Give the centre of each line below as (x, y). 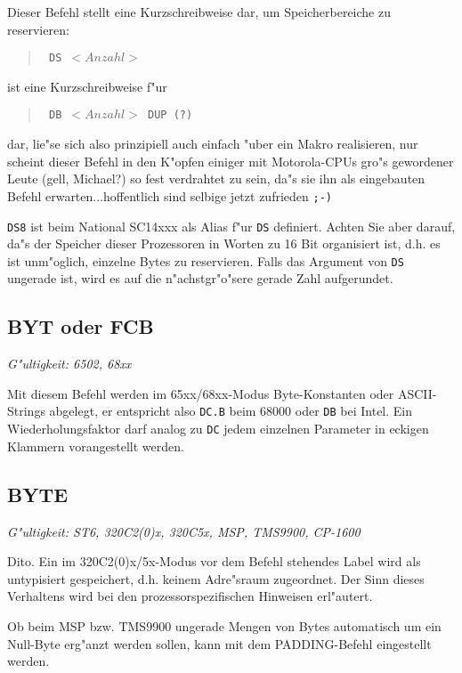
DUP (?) (170, 115)
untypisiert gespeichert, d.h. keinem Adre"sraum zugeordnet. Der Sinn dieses (216, 578)
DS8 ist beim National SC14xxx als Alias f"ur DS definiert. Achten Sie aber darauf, (231, 226)
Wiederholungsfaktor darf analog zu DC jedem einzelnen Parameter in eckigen (218, 429)
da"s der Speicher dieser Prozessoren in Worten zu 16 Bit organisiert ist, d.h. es (224, 243)
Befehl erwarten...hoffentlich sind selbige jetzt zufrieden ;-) (170, 195)
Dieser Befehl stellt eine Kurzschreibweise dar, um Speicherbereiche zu (199, 12)
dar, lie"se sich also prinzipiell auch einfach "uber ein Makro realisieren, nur (213, 144)
